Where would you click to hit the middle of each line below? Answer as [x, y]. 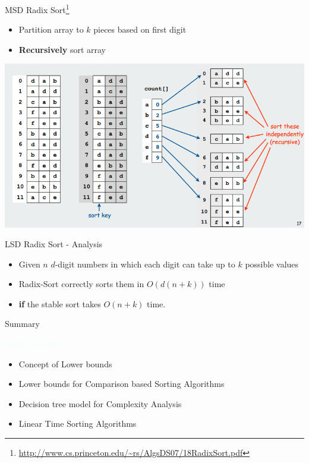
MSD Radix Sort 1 [37, 9]
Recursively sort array [62, 49]
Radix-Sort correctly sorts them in [81, 284]
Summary [22, 324]
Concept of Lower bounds [65, 363]
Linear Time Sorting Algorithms [78, 423]
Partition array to [51, 29]
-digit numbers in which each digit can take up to [145, 264]
